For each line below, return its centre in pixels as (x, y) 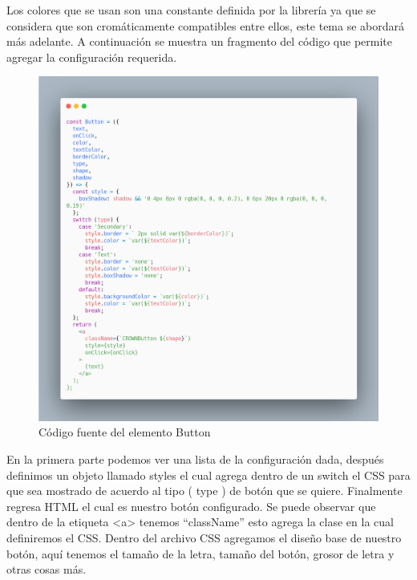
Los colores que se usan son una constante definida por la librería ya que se (191, 10)
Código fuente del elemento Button (125, 432)
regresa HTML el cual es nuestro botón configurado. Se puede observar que (191, 506)
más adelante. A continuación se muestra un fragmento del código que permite (199, 41)
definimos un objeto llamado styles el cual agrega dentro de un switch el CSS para (208, 475)
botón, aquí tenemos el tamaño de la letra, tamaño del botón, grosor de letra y (200, 553)
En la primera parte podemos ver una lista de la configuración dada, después (195, 459)
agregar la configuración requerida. (92, 57)
